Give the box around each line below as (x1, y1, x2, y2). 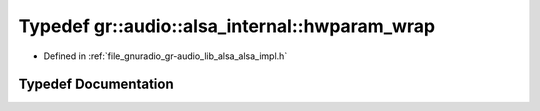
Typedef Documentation (18, 76, 174, 93)
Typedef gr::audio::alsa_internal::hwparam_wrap (18, 15, 435, 37)
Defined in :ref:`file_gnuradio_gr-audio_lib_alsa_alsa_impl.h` (43, 50, 288, 62)
